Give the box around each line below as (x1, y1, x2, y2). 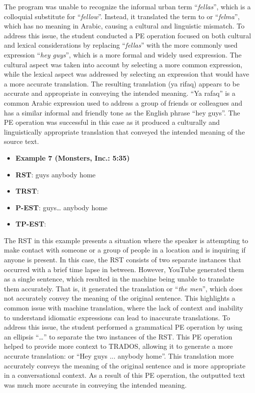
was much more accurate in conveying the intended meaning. (4, 379, 187, 390)
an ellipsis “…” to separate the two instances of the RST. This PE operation (4, 331, 232, 341)
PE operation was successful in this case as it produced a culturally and (4, 117, 220, 127)
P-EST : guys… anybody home (15, 202, 108, 212)
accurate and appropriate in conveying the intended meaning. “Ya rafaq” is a (4, 88, 235, 98)
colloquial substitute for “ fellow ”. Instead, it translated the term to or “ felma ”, (4, 11, 240, 21)
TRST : (15, 186, 39, 196)
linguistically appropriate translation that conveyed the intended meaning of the (4, 126, 245, 137)
